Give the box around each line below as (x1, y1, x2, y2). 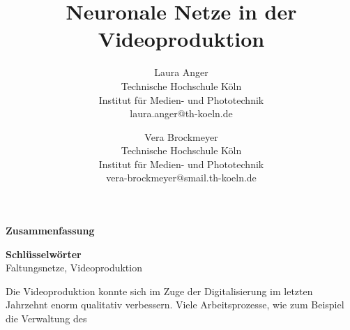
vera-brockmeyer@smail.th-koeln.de (106, 170, 257, 185)
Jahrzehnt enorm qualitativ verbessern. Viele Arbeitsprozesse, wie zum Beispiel (6, 297, 344, 312)
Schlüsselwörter (6, 246, 82, 261)
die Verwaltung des (6, 311, 87, 326)
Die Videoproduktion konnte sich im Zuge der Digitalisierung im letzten (6, 283, 313, 298)
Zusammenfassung (6, 223, 95, 238)
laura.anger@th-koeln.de (130, 106, 233, 121)
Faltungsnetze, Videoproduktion (6, 260, 142, 275)
